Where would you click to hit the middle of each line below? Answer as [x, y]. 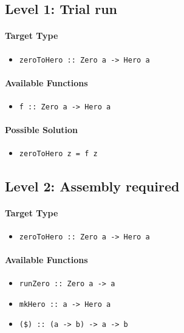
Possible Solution [42, 130]
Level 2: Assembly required [92, 186]
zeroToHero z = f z [58, 154]
